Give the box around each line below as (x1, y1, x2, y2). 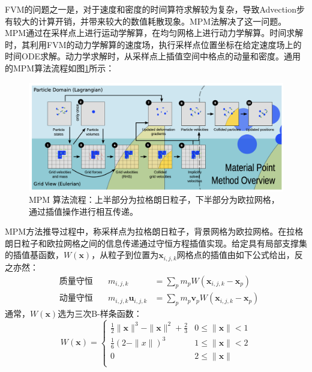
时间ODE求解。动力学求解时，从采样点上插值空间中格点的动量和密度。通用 (5, 50, 301, 62)
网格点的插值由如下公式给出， (176, 248, 295, 261)
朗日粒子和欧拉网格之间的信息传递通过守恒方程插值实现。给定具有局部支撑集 (5, 236, 307, 249)
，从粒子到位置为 (91, 248, 159, 261)
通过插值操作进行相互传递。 (29, 205, 138, 217)
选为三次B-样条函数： (58, 307, 142, 320)
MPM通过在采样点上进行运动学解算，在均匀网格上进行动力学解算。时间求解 (5, 26, 304, 39)
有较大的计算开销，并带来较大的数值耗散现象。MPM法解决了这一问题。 (5, 14, 287, 27)
